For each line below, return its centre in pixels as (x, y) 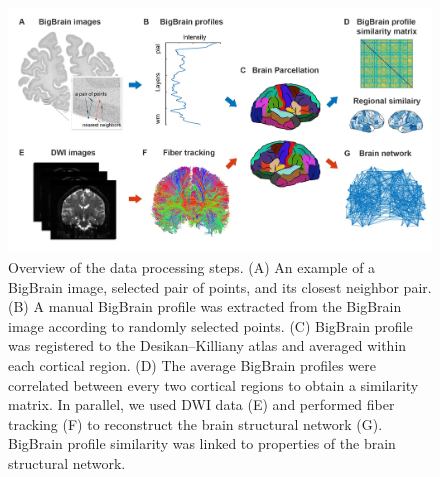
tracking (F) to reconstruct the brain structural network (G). (195, 423)
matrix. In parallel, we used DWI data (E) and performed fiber (201, 404)
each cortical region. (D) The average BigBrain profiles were (192, 364)
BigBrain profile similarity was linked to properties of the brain (202, 443)
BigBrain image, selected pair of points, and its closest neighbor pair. (220, 286)
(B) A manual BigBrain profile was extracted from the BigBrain (205, 306)
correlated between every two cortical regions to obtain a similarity (213, 384)
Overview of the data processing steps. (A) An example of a (192, 266)
